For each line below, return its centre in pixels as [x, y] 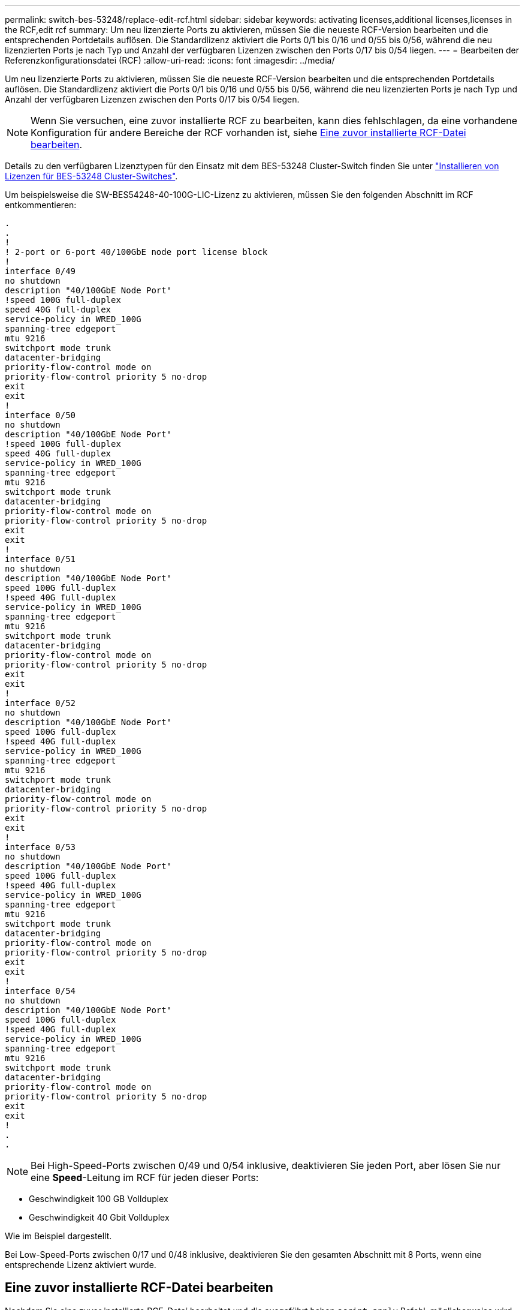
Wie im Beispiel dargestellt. [58, 1236]
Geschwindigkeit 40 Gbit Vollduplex [99, 1217]
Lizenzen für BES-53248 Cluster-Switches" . [91, 176]
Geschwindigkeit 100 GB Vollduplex [99, 1199]
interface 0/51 [40, 559]
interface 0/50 [40, 415]
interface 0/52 [40, 703]
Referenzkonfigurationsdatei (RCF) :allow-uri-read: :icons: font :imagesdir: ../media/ [170, 60]
